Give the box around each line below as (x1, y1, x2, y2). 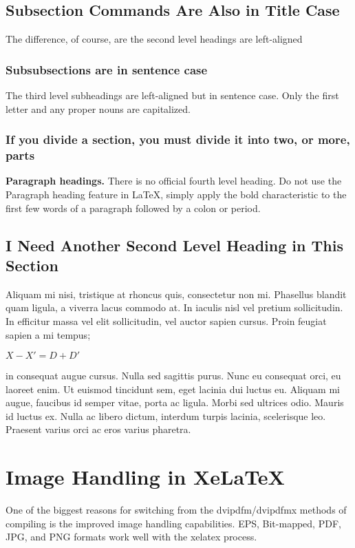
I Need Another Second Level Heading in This (6, 234, 343, 255)
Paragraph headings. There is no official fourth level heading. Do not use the (6, 173, 342, 188)
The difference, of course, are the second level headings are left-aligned (6, 32, 303, 46)
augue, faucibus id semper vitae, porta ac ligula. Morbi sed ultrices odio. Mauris (6, 395, 344, 410)
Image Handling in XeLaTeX (6, 463, 285, 491)
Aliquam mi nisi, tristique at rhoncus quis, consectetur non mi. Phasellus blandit (6, 286, 347, 301)
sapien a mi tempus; (6, 327, 91, 341)
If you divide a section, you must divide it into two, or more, (6, 131, 350, 148)
